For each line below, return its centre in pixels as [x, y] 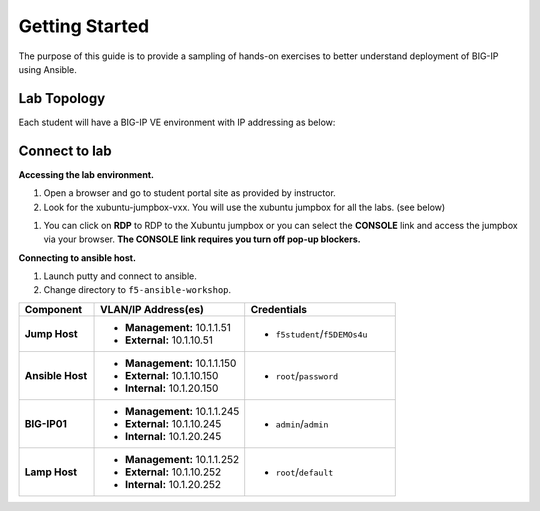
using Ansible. [47, 69]
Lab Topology [62, 98]
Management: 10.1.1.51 [178, 327]
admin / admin [302, 423]
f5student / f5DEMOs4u [321, 333]
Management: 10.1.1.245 [182, 411]
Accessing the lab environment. [86, 174]
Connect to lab [65, 150]
